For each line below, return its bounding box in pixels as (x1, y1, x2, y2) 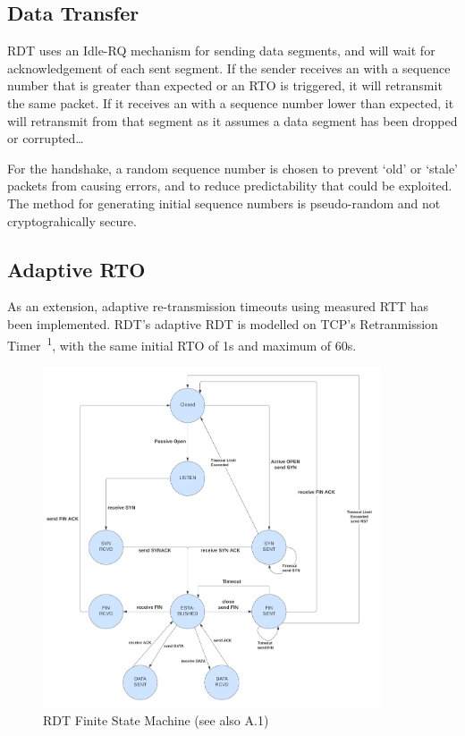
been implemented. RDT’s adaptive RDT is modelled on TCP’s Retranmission (7, 314, 438, 333)
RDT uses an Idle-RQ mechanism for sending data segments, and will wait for (7, 41, 435, 60)
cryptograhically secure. (7, 211, 137, 230)
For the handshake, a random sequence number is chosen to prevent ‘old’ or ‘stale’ (7, 158, 458, 177)
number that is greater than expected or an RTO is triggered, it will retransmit (7, 76, 443, 95)
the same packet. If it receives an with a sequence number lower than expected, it (7, 93, 454, 112)
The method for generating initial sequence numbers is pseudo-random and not (7, 193, 441, 212)
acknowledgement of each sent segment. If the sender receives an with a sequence (7, 58, 451, 77)
